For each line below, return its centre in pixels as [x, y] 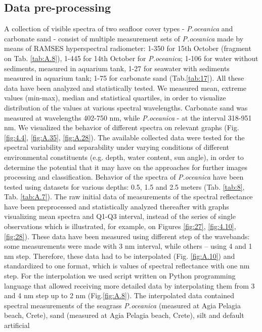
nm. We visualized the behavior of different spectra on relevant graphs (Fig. [122, 127]
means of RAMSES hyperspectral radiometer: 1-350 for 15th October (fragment [128, 48]
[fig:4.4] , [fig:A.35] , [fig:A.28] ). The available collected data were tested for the [124, 137]
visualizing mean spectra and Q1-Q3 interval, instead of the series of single [120, 216]
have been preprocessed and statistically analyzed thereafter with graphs [117, 206]
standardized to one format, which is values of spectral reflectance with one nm [127, 266]
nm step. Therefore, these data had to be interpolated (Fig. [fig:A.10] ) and [120, 256]
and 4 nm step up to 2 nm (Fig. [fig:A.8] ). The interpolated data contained [119, 295]
